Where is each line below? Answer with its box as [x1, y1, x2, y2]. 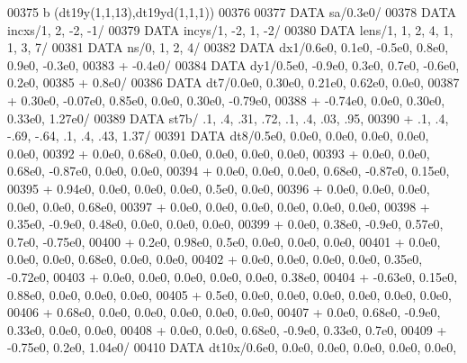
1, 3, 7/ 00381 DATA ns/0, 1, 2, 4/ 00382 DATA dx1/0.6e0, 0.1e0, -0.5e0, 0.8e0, [7, 38, 449, 57]
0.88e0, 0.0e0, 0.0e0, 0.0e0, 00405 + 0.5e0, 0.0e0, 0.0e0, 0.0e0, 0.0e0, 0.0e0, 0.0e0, [7, 285, 452, 304]
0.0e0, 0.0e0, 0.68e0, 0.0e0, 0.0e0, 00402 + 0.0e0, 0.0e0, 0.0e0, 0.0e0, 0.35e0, [7, 250, 423, 268]
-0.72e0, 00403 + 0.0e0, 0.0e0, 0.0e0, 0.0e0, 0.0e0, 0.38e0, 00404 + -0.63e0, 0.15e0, [7, 267, 458, 286]
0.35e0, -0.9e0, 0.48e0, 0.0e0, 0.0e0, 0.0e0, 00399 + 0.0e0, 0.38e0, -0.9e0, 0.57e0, [7, 214, 444, 233]
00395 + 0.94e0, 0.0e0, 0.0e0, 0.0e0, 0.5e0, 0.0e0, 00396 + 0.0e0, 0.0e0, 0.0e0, [7, 178, 430, 197]
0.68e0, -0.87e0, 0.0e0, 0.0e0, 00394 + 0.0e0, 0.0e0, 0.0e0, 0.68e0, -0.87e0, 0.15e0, [7, 161, 450, 180]
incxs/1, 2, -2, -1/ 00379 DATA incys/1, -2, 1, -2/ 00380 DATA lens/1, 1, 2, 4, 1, [7, 20, 454, 39]
